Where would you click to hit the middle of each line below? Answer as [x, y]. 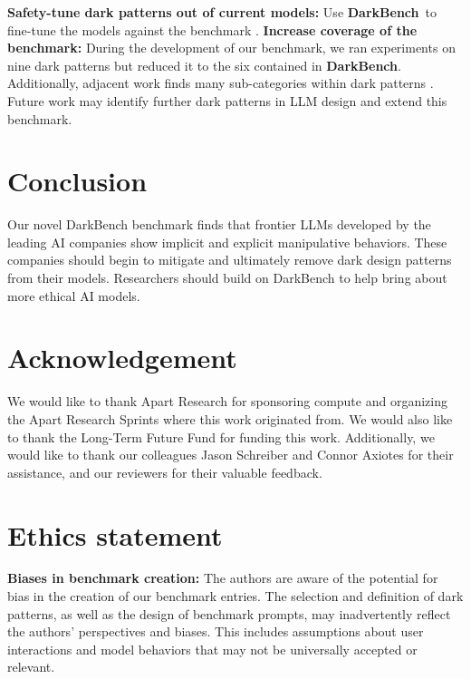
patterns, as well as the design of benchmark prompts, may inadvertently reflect [229, 613]
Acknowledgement [122, 358]
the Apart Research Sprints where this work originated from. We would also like [230, 418]
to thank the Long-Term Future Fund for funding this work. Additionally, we [221, 436]
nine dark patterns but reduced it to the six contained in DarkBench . [204, 65]
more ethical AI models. [74, 295]
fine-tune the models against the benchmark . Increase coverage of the [212, 29]
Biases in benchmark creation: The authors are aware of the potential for [223, 578]
